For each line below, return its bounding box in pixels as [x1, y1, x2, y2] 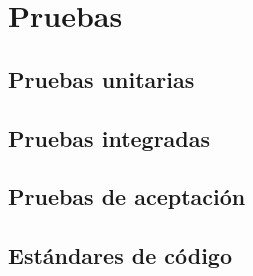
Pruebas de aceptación [8, 181, 246, 212]
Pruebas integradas [8, 122, 211, 153]
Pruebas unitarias [8, 63, 195, 94]
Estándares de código [8, 240, 232, 271]
